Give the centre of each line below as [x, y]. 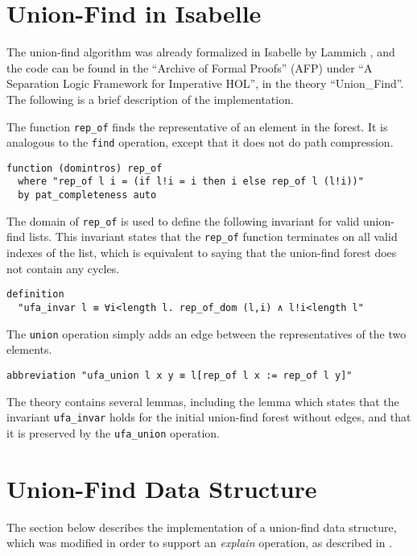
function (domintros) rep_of [85, 168]
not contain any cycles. [63, 268]
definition [35, 295]
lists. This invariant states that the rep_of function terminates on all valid [213, 237]
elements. [29, 349]
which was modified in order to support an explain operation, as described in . [200, 543]
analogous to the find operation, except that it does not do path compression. [200, 142]
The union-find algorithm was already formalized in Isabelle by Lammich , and [201, 52]
